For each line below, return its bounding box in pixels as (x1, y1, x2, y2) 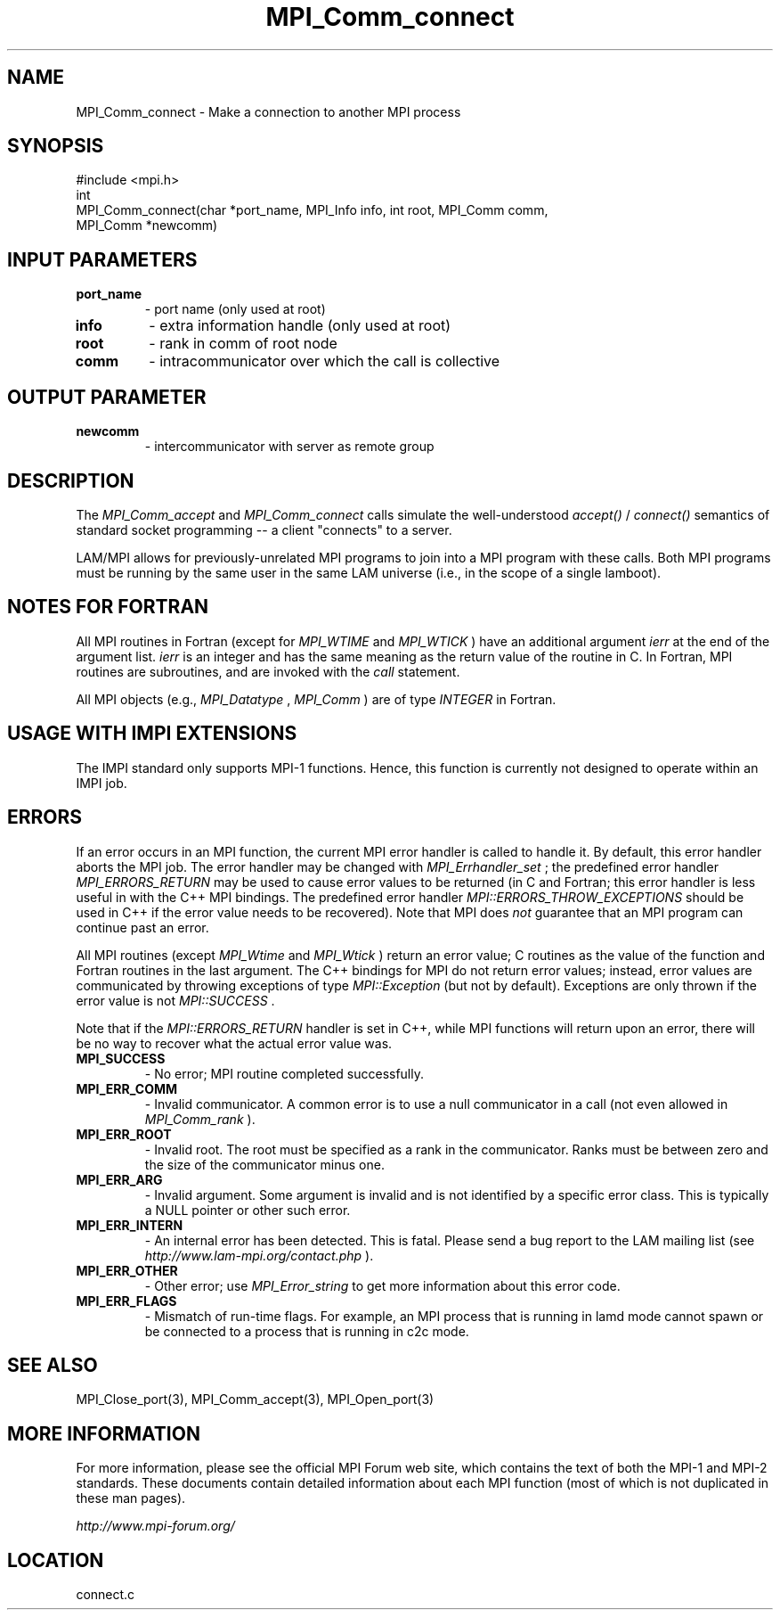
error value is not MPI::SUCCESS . (76, 992, 275, 1008)
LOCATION (7, 1548, 104, 1572)
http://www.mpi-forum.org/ (76, 1518, 235, 1534)
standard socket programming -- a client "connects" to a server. (76, 521, 452, 538)
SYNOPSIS (7, 135, 104, 158)
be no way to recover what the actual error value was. (76, 1035, 393, 1051)
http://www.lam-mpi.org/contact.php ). (144, 1247, 374, 1263)
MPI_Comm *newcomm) (76, 218, 218, 234)
